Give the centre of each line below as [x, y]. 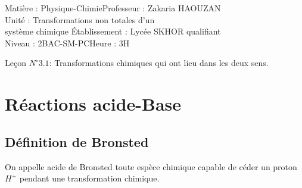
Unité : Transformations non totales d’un [80, 19]
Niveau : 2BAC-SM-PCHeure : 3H [67, 43]
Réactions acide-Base [93, 104]
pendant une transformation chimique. [89, 178]
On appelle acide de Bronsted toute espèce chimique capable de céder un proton [151, 166]
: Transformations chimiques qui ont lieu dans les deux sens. [159, 63]
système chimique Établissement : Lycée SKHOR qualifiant [113, 31]
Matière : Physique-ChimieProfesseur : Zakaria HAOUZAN [113, 8]
